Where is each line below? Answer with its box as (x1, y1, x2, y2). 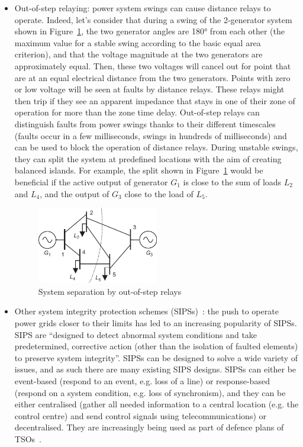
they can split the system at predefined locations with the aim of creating (14, 152, 282, 165)
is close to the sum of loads (183, 175, 282, 188)
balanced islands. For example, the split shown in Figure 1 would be (14, 164, 263, 176)
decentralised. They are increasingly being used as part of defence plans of (14, 421, 284, 433)
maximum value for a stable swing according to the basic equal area (14, 36, 261, 49)
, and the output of (40, 187, 109, 200)
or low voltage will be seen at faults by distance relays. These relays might (14, 83, 285, 95)
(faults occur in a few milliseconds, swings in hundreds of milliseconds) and (14, 129, 287, 142)
